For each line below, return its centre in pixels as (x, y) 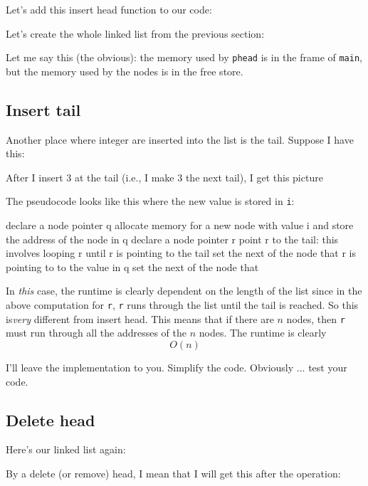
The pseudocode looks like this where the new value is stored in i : (150, 201)
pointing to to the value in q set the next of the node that (132, 266)
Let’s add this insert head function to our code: (109, 9)
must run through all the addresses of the (96, 333)
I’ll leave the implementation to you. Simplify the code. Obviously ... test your (177, 367)
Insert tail (43, 109)
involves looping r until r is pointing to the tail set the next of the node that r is (181, 253)
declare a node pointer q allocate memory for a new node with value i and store (180, 225)
